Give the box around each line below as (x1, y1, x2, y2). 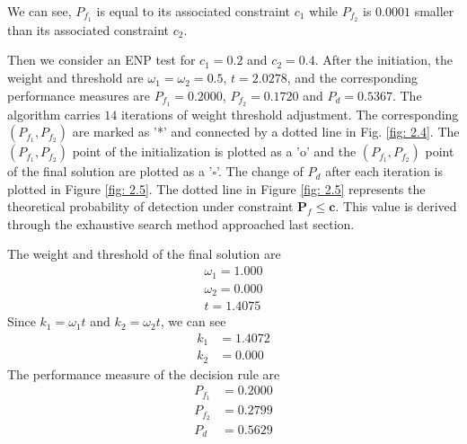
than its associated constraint (7, 20, 170, 39)
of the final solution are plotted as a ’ (7, 162, 213, 181)
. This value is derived (335, 197, 457, 216)
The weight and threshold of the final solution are (7, 244, 281, 263)
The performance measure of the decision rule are (7, 364, 280, 383)
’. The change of (216, 162, 304, 181)
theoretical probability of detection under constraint (7, 197, 294, 216)
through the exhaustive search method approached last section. (7, 214, 355, 233)
